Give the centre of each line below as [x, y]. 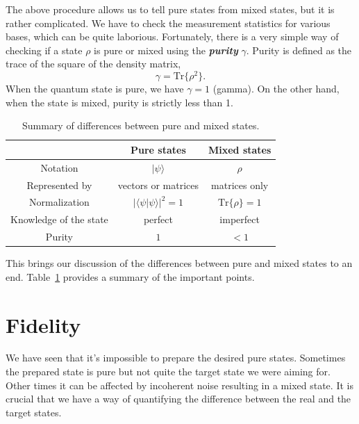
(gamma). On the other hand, [276, 89]
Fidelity [43, 324]
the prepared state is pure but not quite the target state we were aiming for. [168, 372]
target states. [34, 412]
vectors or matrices [158, 185]
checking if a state [44, 50]
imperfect [240, 219]
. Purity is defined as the [299, 50]
